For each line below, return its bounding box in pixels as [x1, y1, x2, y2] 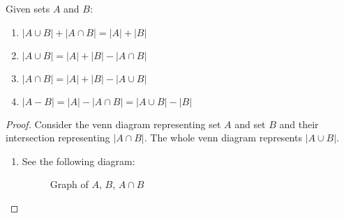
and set [234, 116, 266, 131]
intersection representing [6, 130, 110, 145]
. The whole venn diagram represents [144, 130, 302, 145]
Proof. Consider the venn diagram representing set [6, 116, 221, 131]
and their [279, 116, 319, 131]
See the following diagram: [22, 153, 135, 168]
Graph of [50, 177, 89, 192]
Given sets [6, 1, 50, 15]
